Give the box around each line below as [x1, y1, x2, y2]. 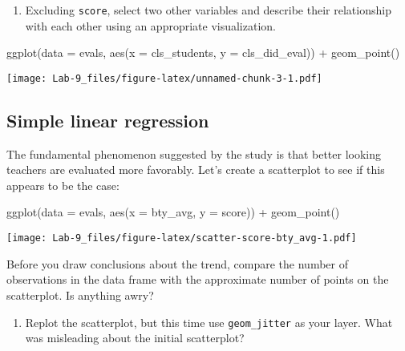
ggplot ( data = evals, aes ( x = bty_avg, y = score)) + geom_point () [6, 204, 340, 220]
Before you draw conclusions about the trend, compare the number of [6, 255, 348, 272]
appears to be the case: [6, 176, 119, 193]
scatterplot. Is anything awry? [6, 286, 154, 303]
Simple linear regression [6, 107, 209, 132]
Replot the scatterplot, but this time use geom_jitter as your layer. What [25, 313, 393, 330]
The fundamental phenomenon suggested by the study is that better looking [6, 145, 382, 162]
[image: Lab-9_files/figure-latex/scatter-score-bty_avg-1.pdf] [6, 232, 357, 244]
